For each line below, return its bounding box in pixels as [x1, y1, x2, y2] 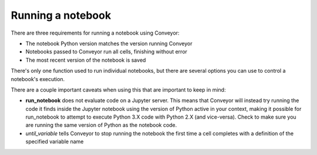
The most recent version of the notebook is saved [25, 56, 146, 63]
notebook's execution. [11, 75, 65, 82]
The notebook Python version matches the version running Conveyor [25, 40, 193, 47]
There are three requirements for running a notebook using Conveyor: [11, 29, 180, 36]
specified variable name [25, 138, 84, 145]
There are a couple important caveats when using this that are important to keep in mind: [11, 86, 226, 93]
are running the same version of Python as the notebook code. [25, 122, 177, 129]
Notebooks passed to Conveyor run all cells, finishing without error [25, 48, 188, 55]
